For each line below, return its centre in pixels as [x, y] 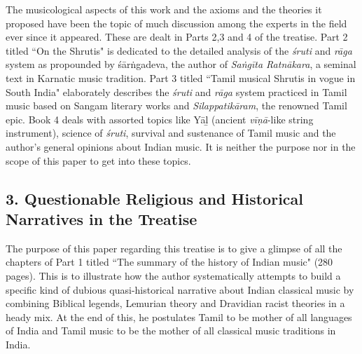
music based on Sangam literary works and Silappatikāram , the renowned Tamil [176, 105]
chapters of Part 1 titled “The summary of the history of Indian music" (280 [169, 262]
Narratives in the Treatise [102, 218]
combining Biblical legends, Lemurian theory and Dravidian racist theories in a [175, 303]
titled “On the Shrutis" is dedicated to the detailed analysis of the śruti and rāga [179, 50]
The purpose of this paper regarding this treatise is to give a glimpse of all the [174, 248]
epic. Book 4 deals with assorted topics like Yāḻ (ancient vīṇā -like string [160, 119]
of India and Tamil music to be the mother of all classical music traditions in [171, 331]
